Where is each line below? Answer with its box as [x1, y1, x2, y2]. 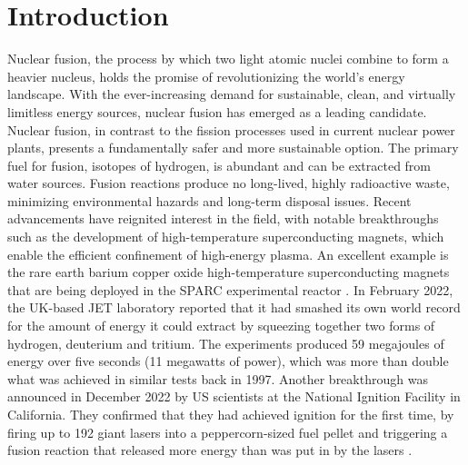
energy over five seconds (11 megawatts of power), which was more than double [7, 351, 449, 371]
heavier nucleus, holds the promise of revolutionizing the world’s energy [7, 66, 405, 85]
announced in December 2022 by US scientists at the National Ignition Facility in [7, 387, 461, 406]
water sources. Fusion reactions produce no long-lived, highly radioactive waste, [7, 173, 450, 193]
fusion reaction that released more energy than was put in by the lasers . [7, 440, 413, 460]
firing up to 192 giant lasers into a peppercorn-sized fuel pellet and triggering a [7, 422, 448, 441]
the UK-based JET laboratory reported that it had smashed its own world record [7, 298, 461, 317]
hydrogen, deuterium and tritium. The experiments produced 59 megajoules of [7, 333, 444, 352]
